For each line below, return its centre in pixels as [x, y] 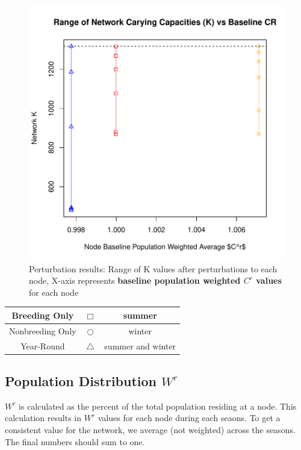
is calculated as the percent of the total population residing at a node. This [158, 406]
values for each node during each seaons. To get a [189, 418]
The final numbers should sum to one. [75, 441]
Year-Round [43, 345]
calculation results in [43, 418]
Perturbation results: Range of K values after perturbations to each [153, 268]
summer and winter [140, 345]
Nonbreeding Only [43, 330]
